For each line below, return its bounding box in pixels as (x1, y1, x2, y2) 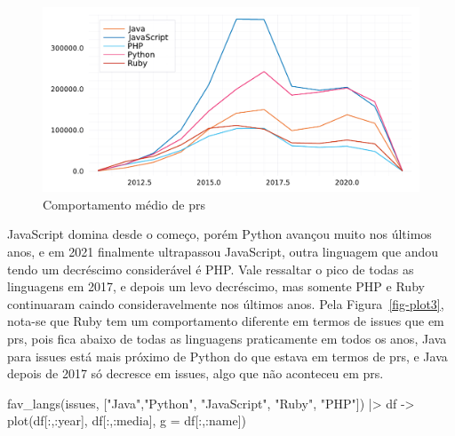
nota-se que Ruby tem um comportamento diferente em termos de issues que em (7, 312, 444, 330)
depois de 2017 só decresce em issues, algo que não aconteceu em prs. (7, 364, 384, 383)
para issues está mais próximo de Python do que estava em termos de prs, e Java (7, 346, 448, 365)
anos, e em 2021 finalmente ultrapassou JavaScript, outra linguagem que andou (7, 242, 439, 261)
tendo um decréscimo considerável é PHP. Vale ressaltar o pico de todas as (7, 259, 414, 278)
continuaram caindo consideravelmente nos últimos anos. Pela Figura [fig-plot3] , (7, 294, 444, 313)
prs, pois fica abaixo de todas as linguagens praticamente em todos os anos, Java (7, 329, 447, 348)
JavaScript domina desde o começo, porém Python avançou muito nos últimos (7, 225, 432, 243)
